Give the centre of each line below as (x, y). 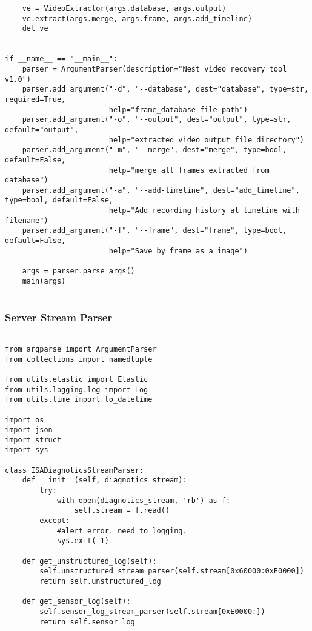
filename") (27, 220)
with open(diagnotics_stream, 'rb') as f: (144, 500)
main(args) (44, 281)
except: (55, 521)
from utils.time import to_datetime (79, 400)
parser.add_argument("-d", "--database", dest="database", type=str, (165, 89)
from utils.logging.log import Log (77, 389)
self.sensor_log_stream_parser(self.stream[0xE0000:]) (152, 611)
